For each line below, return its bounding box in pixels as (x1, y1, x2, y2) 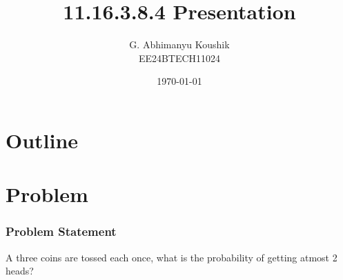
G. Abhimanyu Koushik (129, 37, 230, 52)
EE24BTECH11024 (138, 50, 221, 65)
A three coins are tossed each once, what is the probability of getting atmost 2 (6, 250, 337, 264)
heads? (6, 263, 34, 278)
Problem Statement (6, 223, 117, 240)
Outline (6, 126, 79, 154)
